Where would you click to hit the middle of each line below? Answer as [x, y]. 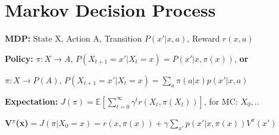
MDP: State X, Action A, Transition [73, 38]
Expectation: [32, 101]
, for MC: [221, 101]
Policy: [19, 58]
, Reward [203, 38]
